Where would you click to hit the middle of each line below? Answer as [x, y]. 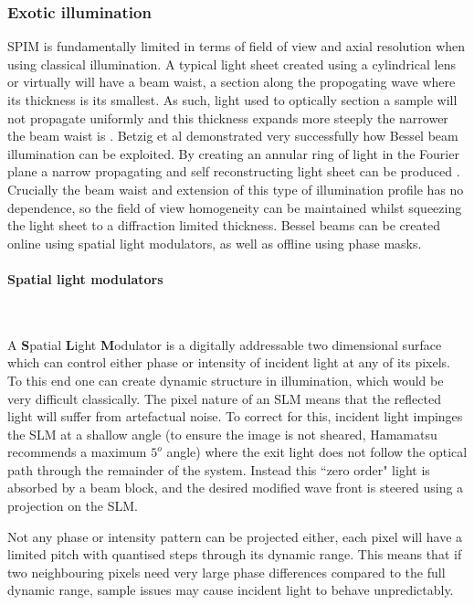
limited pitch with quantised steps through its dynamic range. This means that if [235, 554]
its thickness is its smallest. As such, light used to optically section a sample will [232, 100]
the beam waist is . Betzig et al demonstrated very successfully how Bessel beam [233, 136]
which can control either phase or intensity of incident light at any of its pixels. [229, 362]
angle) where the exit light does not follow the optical [317, 452]
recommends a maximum [77, 452]
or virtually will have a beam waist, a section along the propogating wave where [232, 82]
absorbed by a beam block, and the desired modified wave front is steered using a [236, 488]
